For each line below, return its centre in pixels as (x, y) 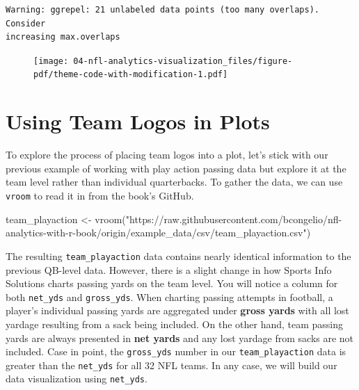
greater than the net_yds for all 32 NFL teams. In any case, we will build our (171, 365)
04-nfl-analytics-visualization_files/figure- (183, 61)
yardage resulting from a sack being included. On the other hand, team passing (175, 324)
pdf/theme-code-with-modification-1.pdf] (131, 75)
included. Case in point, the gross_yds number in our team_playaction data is (176, 351)
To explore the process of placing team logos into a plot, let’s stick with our (167, 155)
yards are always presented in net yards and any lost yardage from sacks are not (180, 338)
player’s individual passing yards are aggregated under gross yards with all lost (177, 310)
